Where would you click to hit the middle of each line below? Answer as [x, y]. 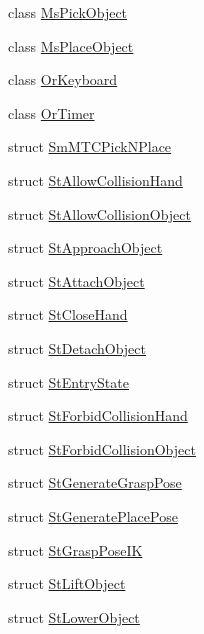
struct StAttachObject [76, 280]
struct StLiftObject [67, 583]
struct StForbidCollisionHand [98, 415]
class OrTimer [51, 112]
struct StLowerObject [74, 616]
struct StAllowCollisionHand [95, 179]
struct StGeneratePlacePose [93, 515]
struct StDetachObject [77, 347]
